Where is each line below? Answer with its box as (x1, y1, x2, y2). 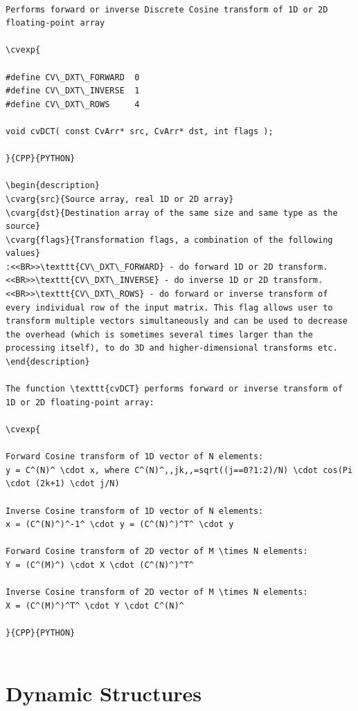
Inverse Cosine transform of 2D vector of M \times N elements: (6, 587, 308, 598)
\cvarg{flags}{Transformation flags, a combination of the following (6, 234, 333, 245)
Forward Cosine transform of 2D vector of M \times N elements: (6, 546, 308, 557)
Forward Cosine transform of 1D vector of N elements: (6, 452, 264, 462)
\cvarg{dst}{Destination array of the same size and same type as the (6, 207, 338, 218)
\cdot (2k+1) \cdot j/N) (6, 479, 120, 489)
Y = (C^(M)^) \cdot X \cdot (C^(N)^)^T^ (6, 560, 195, 570)
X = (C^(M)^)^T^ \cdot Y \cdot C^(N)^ (6, 600, 184, 611)
